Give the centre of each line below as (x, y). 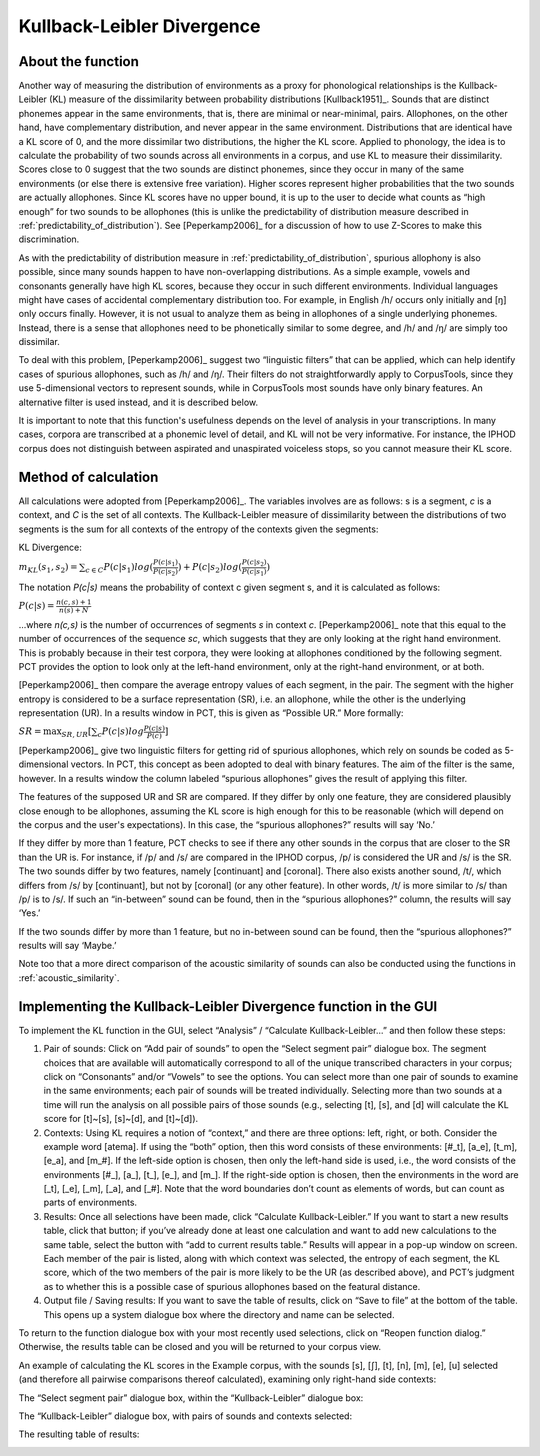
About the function (79, 61)
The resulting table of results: (79, 1434)
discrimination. (49, 239)
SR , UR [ (76, 733)
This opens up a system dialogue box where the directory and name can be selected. (219, 1314)
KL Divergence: (50, 547)
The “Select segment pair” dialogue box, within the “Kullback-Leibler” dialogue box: (191, 1397)
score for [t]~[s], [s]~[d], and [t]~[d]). (121, 1119)
